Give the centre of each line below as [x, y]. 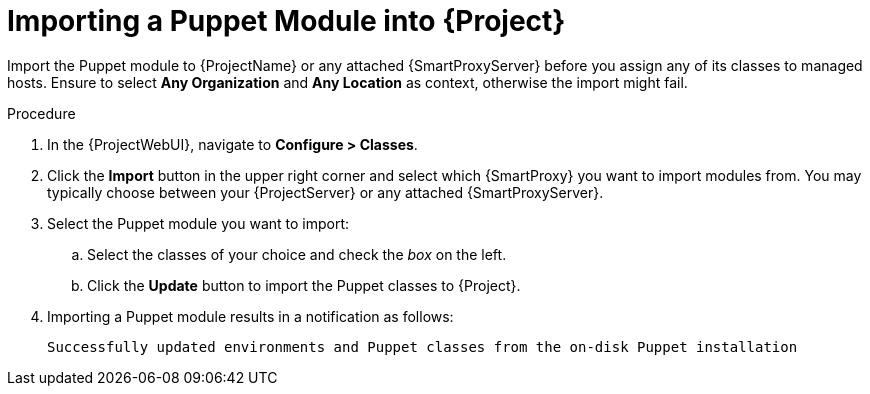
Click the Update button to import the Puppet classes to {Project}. [304, 285]
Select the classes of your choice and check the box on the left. [297, 254]
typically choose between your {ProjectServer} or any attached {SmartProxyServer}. [325, 192]
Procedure [41, 113]
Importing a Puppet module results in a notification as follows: [250, 316]
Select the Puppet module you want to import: [198, 223]
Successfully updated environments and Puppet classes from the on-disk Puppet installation [422, 346]
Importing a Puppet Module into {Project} [286, 21]
